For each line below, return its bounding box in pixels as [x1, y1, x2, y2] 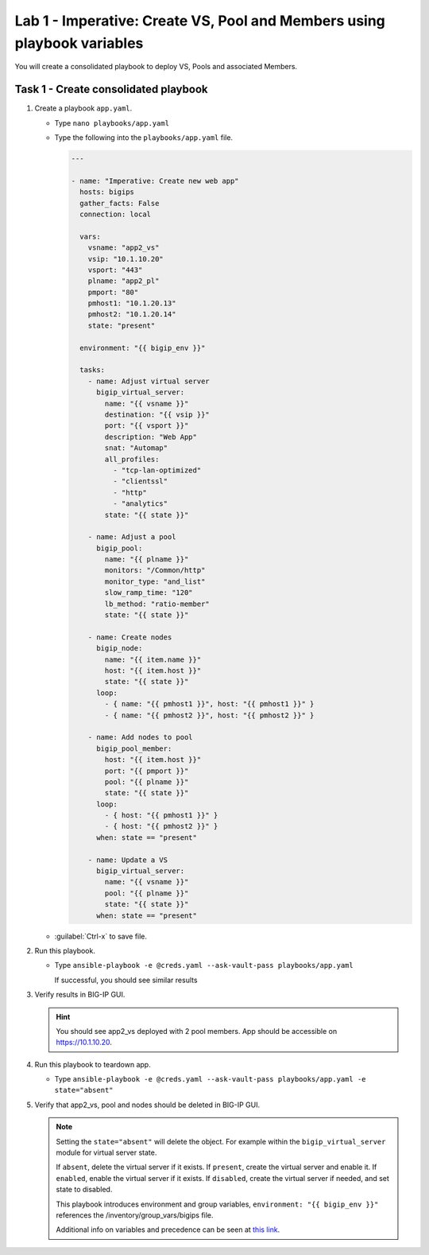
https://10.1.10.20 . [56, 1038, 113, 1047]
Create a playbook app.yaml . [34, 103, 133, 113]
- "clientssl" [112, 477, 168, 486]
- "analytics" [112, 499, 168, 508]
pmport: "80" [87, 287, 139, 297]
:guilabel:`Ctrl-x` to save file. [54, 931, 147, 941]
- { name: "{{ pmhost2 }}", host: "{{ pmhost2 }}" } [104, 710, 315, 720]
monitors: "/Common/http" [104, 565, 206, 575]
